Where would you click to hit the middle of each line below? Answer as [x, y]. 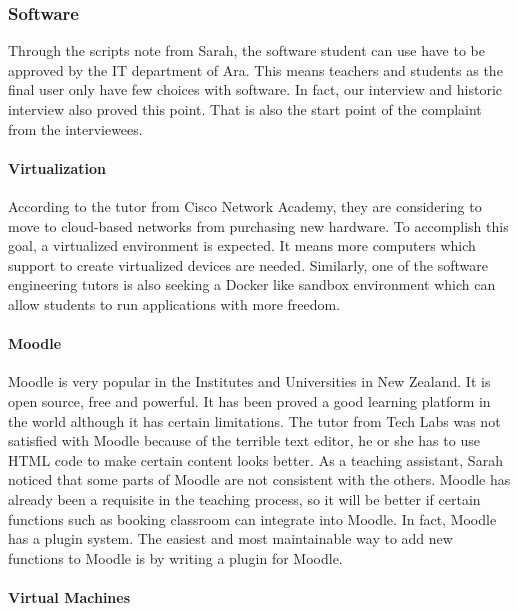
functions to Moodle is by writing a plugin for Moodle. [175, 557]
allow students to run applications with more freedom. [174, 303]
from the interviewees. [75, 128]
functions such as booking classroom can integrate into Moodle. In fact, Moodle [252, 518]
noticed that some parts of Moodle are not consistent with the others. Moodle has [259, 479]
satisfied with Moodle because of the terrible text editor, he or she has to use [244, 440]
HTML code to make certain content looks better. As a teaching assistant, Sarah [255, 459]
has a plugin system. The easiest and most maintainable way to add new [230, 538]
